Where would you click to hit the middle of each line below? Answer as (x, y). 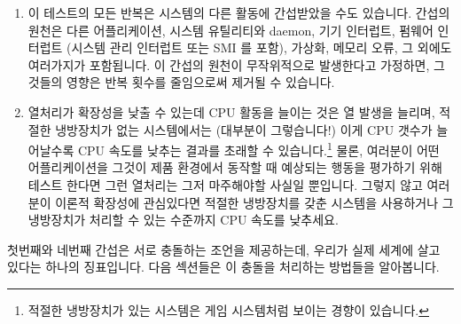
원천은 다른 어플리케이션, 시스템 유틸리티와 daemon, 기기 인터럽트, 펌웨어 (230, 30)
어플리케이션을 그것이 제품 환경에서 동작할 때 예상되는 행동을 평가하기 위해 (235, 167)
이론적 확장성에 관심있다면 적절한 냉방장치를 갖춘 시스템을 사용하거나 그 (254, 202)
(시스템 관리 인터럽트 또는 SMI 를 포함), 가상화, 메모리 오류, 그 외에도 (259, 47)
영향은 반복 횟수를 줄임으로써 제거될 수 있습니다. (201, 82)
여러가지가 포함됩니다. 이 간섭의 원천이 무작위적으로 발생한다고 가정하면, (229, 64)
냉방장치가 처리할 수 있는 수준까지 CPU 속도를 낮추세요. (183, 220)
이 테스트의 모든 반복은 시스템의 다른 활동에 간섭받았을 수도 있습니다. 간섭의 (239, 12)
